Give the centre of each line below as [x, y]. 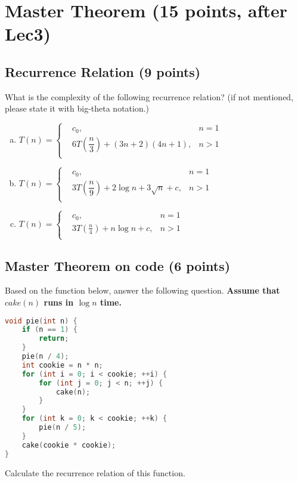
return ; [54, 339]
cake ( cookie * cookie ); [69, 445]
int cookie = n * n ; [62, 365]
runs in [59, 302]
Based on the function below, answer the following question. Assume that [142, 290]
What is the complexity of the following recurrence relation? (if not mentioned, [149, 96]
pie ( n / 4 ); [45, 357]
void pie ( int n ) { [41, 321]
